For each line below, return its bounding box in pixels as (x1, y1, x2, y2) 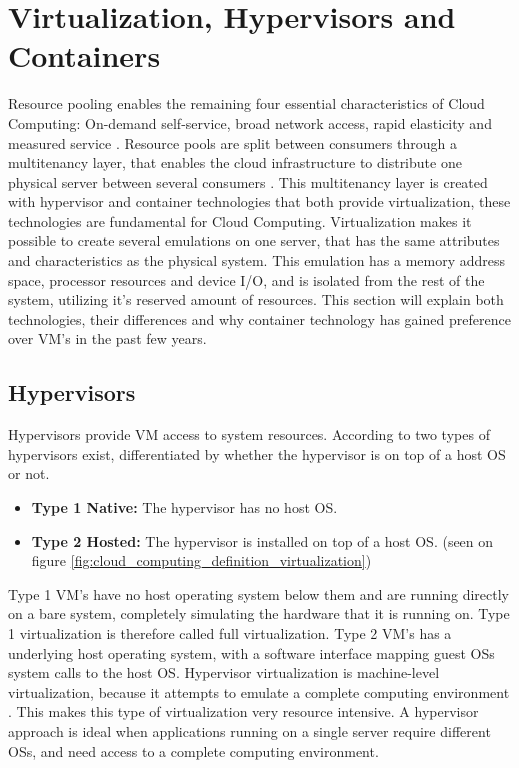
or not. (8, 463, 50, 484)
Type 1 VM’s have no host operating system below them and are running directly (8, 583, 509, 604)
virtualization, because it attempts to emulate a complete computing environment (8, 681, 510, 702)
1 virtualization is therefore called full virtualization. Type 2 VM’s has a (8, 622, 452, 643)
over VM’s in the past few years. (8, 328, 207, 349)
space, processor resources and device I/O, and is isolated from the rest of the (8, 269, 485, 290)
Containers (8, 35, 161, 76)
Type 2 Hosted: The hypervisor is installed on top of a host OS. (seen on (31, 530, 494, 551)
